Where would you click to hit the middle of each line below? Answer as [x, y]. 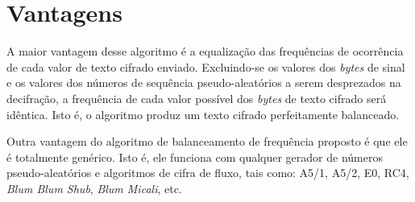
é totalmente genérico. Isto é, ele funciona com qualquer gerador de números [195, 157]
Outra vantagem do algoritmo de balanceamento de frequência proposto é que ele [207, 141]
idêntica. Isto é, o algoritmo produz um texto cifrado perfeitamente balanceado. [203, 114]
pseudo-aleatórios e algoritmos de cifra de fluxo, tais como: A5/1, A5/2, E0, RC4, [208, 173]
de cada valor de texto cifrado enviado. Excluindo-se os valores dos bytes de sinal [206, 66]
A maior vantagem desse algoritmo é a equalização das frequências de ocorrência [205, 51]
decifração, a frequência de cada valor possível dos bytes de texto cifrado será [197, 98]
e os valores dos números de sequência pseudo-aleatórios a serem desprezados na [204, 82]
